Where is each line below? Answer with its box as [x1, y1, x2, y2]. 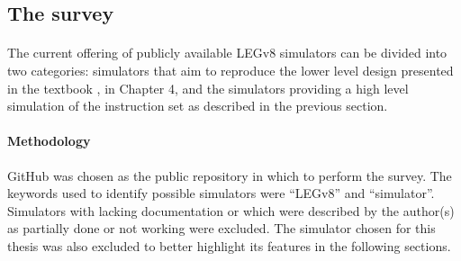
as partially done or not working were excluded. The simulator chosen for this [7, 219, 436, 238]
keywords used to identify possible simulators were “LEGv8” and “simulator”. [7, 184, 435, 202]
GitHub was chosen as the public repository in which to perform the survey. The [7, 166, 452, 184]
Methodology [7, 131, 91, 150]
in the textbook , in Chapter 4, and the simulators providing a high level [7, 78, 409, 97]
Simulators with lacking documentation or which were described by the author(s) [7, 201, 455, 220]
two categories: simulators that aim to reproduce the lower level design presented [7, 60, 454, 79]
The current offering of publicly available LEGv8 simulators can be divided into [7, 43, 447, 62]
